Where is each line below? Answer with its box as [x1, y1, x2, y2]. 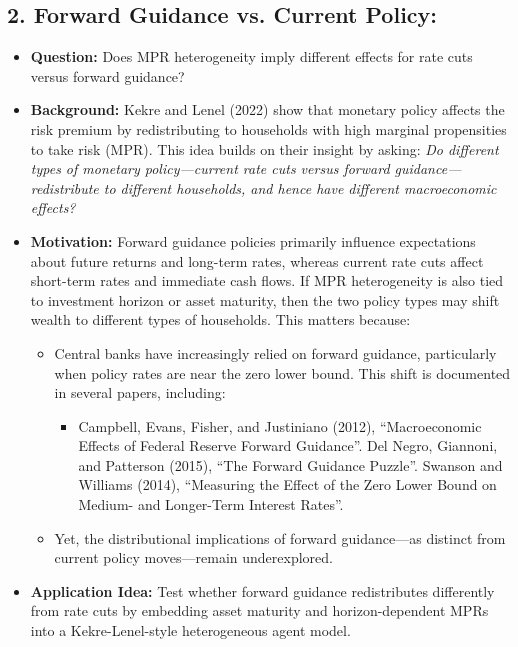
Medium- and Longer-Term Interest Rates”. [78, 494, 344, 515]
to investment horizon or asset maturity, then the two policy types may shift [30, 289, 500, 310]
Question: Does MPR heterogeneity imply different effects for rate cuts [30, 46, 473, 67]
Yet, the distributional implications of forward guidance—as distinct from [54, 527, 506, 548]
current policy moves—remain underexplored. [54, 547, 333, 568]
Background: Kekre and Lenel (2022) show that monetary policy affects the [30, 99, 505, 120]
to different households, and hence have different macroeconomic [103, 177, 497, 198]
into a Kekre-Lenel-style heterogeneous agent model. [30, 620, 351, 641]
